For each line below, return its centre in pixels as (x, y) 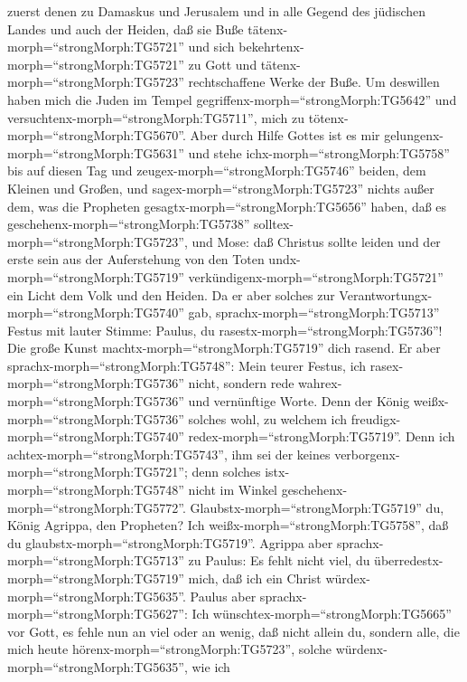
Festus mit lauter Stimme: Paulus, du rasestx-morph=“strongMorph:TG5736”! (225, 330)
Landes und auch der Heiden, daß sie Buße (126, 28)
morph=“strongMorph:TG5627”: (98, 614)
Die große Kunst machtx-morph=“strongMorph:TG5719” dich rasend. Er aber (224, 348)
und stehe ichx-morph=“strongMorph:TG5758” (319, 152)
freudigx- (376, 418)
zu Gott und (223, 64)
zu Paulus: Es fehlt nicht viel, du (279, 560)
